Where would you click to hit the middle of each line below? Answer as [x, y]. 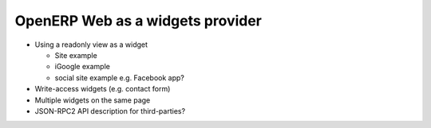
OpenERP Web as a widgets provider [138, 21]
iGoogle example [83, 67]
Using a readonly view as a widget [91, 45]
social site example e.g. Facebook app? [120, 78]
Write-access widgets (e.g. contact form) [103, 89]
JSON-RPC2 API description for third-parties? [110, 111]
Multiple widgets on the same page [93, 100]
